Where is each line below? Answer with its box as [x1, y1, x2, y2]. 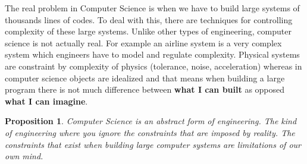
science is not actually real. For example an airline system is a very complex [5, 36, 282, 49]
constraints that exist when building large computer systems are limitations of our [5, 138, 301, 150]
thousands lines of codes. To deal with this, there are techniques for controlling [5, 13, 293, 26]
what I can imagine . [5, 94, 88, 107]
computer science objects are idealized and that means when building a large [5, 71, 285, 84]
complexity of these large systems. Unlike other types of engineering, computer [5, 25, 292, 37]
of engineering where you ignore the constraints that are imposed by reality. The [5, 126, 295, 138]
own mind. [5, 150, 43, 162]
